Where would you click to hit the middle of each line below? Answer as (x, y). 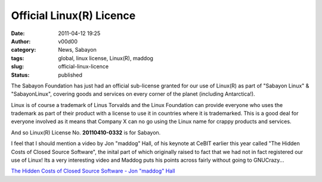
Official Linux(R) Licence (73, 15)
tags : (18, 58)
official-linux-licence (83, 67)
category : (24, 50)
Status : (20, 75)
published (70, 75)
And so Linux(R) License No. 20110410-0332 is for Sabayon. (86, 132)
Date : (18, 33)
